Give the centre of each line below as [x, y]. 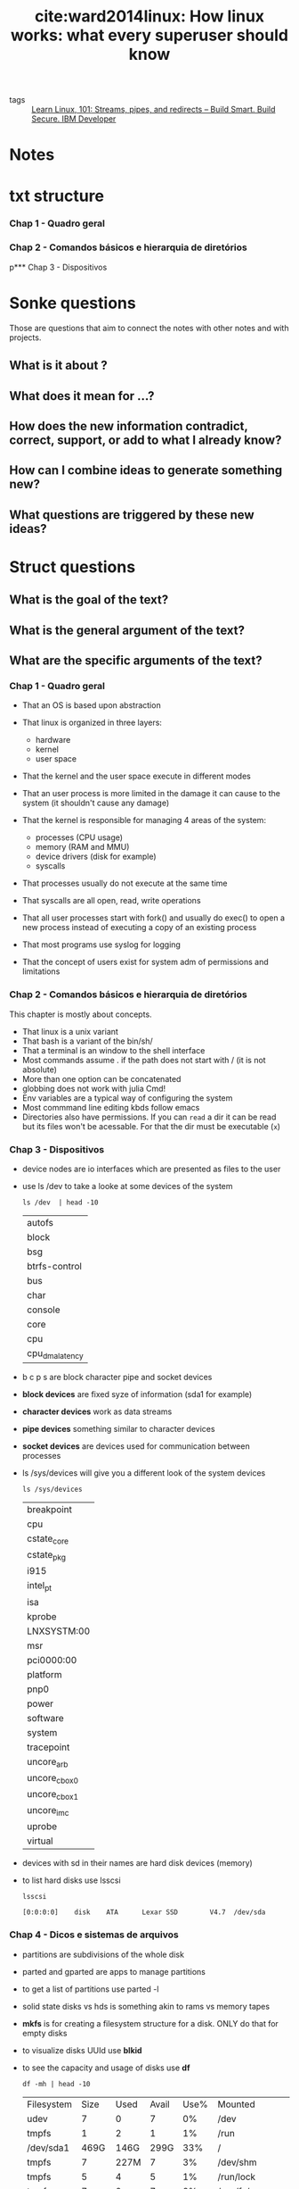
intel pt [39, 1586]
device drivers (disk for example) [96, 857]
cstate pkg [46, 1556]
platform [44, 1674]
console [43, 1310]
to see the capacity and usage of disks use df [106, 2068]
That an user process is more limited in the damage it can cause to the [151, 794]
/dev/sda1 [48, 2147]
